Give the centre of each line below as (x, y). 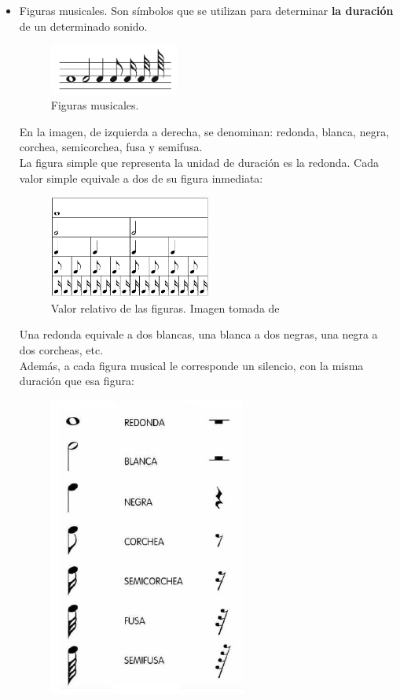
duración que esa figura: (77, 381)
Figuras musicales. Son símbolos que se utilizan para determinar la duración (206, 10)
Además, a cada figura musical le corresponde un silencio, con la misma (191, 365)
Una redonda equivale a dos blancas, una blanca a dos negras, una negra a (198, 334)
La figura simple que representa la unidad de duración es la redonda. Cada (199, 162)
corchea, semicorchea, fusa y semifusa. (111, 147)
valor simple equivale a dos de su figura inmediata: (141, 178)
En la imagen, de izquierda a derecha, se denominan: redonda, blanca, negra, (204, 131)
